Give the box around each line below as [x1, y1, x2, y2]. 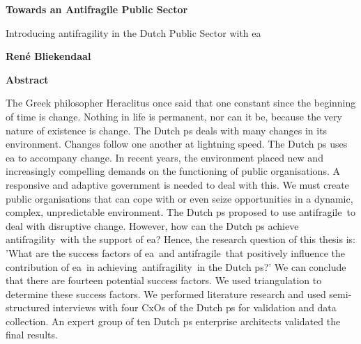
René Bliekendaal [6, 49, 91, 63]
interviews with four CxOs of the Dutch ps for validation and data [52, 300, 337, 315]
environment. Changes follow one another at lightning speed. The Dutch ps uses [6, 136, 348, 151]
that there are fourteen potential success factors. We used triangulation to [6, 273, 322, 288]
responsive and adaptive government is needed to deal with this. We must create [6, 177, 349, 191]
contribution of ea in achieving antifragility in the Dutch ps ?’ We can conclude [6, 259, 346, 274]
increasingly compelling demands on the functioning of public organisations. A [6, 164, 340, 178]
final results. [6, 327, 58, 342]
